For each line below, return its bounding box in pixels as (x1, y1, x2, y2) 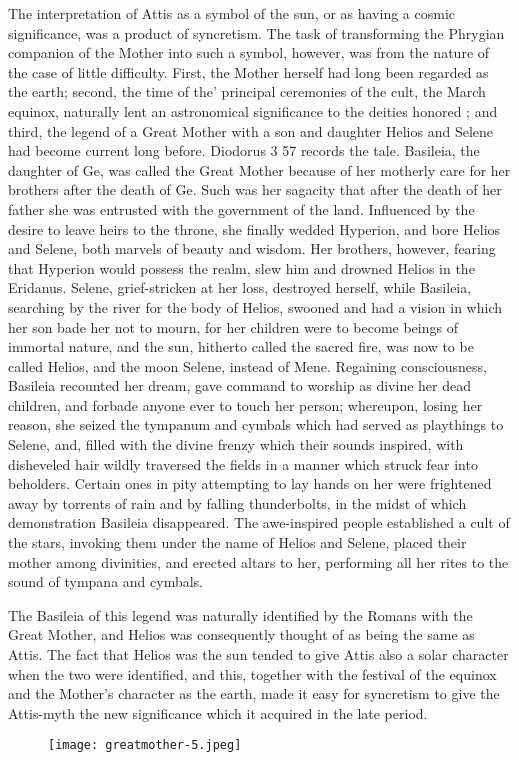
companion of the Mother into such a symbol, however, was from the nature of (8, 42, 490, 63)
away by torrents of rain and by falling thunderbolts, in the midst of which (8, 492, 467, 513)
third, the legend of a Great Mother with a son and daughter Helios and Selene (8, 120, 493, 141)
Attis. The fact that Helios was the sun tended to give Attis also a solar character (8, 644, 509, 664)
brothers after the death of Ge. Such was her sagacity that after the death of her (8, 179, 502, 200)
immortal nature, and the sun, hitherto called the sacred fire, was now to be (8, 336, 474, 357)
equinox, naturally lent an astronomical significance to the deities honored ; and (8, 100, 498, 121)
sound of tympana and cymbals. (8, 571, 204, 592)
